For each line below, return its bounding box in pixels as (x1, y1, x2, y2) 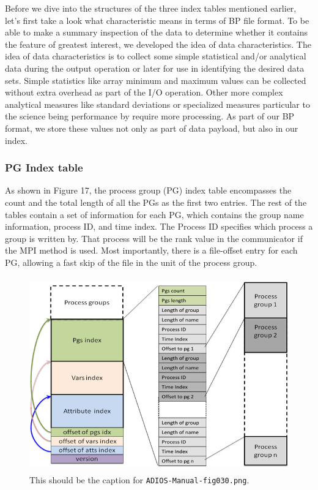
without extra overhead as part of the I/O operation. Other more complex (5, 86, 283, 99)
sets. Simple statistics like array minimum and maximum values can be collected (5, 73, 306, 86)
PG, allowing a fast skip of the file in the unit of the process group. (5, 255, 257, 268)
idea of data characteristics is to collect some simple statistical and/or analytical (5, 50, 306, 62)
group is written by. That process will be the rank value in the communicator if (5, 232, 303, 244)
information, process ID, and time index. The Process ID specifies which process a (5, 220, 313, 233)
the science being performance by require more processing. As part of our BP (5, 110, 295, 123)
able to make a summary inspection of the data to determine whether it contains (5, 26, 308, 39)
